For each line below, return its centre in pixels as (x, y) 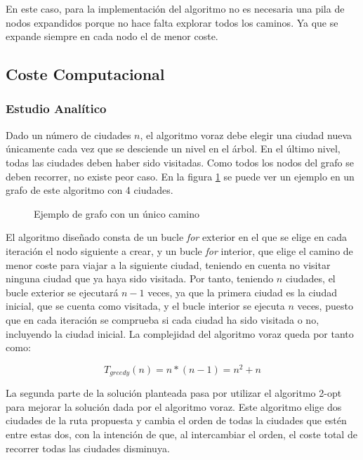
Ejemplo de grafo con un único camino (117, 213)
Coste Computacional (85, 74)
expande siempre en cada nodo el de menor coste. (112, 36)
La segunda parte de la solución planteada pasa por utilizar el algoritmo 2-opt (174, 393)
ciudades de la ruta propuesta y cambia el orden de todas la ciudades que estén (176, 420)
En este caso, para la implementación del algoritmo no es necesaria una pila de (175, 8)
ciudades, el (310, 278)
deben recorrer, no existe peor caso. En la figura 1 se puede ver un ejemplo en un (180, 176)
